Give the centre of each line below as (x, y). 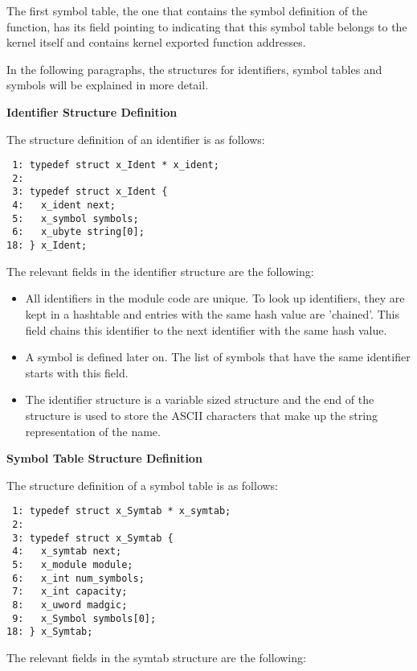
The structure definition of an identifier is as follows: (136, 139)
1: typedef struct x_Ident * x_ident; (116, 165)
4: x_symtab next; (67, 552)
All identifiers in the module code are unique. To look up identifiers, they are (215, 298)
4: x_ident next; (64, 206)
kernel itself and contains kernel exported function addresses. (156, 42)
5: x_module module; (73, 564)
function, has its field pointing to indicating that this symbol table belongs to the (207, 26)
